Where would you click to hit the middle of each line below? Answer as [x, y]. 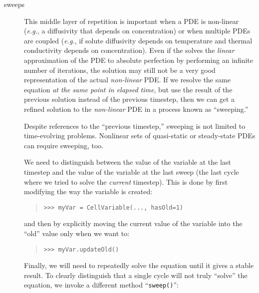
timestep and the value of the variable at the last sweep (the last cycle [131, 171]
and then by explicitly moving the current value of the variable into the [133, 223]
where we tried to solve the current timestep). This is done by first [126, 181]
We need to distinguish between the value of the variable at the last [128, 162]
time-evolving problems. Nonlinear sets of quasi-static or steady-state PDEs [140, 136]
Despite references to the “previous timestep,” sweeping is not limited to [135, 126]
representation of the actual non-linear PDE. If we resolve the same [128, 80]
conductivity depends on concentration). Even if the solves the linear [129, 50]
